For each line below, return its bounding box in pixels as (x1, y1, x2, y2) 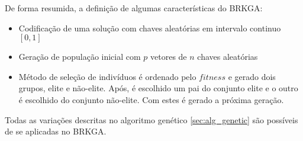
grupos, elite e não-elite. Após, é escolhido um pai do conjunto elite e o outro (18, 82, 298, 94)
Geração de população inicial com (18, 50, 141, 63)
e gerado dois (228, 70, 276, 82)
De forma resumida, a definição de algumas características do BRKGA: (5, 2, 263, 14)
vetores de (150, 50, 187, 63)
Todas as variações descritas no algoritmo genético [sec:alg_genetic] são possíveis (5, 113, 298, 126)
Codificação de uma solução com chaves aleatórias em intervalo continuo (18, 21, 281, 34)
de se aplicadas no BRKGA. (5, 125, 107, 137)
